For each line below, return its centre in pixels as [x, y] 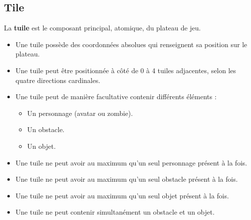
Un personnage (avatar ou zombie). [80, 113]
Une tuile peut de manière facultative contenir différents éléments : [116, 96]
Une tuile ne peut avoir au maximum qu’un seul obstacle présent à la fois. [126, 179]
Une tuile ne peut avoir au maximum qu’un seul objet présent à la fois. [122, 195]
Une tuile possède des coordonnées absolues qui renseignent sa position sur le [131, 44]
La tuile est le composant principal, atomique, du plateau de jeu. [102, 28]
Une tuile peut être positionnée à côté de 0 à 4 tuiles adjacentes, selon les [126, 70]
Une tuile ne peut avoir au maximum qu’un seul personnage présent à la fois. [131, 162]
